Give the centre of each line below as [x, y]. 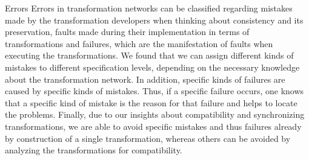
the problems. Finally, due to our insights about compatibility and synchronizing [155, 114]
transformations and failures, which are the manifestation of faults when [139, 43]
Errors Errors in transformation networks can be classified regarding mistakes [149, 8]
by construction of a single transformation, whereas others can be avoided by [148, 138]
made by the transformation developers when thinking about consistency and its [154, 20]
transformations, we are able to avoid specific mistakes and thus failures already [153, 126]
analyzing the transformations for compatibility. [94, 150]
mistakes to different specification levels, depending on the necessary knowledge [152, 67]
